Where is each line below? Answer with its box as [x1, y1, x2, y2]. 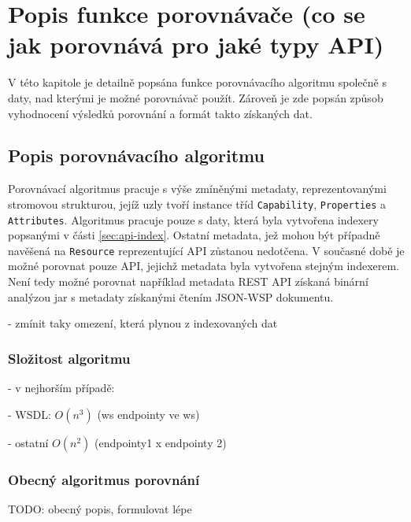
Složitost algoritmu [8, 348, 131, 368]
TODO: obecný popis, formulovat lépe [8, 500, 192, 516]
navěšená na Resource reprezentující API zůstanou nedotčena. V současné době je [8, 242, 405, 258]
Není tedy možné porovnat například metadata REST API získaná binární [8, 273, 368, 290]
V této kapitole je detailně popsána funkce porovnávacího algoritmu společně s [8, 74, 387, 91]
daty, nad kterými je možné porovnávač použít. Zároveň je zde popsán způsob [8, 89, 383, 106]
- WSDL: [8, 405, 51, 422]
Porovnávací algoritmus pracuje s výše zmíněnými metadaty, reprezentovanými [8, 180, 387, 197]
